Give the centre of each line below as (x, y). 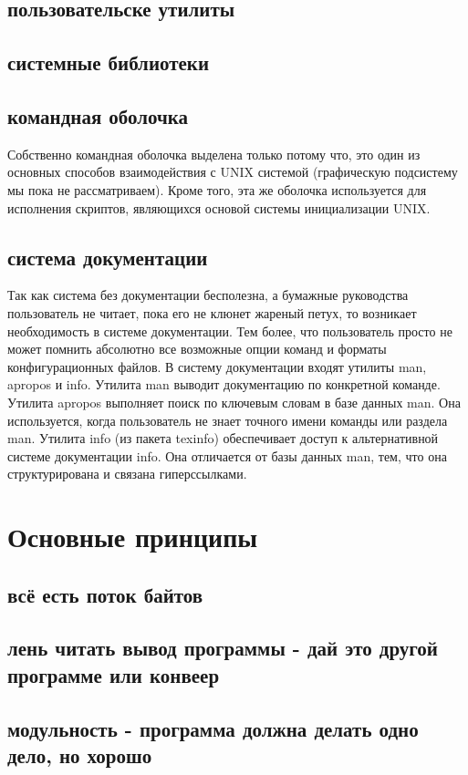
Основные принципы (133, 537)
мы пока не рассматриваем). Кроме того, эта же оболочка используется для (217, 189)
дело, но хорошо (80, 754)
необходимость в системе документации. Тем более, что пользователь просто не (230, 331)
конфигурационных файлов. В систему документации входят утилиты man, (217, 366)
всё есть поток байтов (105, 594)
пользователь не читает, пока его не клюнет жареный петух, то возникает (212, 312)
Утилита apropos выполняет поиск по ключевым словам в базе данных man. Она (234, 402)
